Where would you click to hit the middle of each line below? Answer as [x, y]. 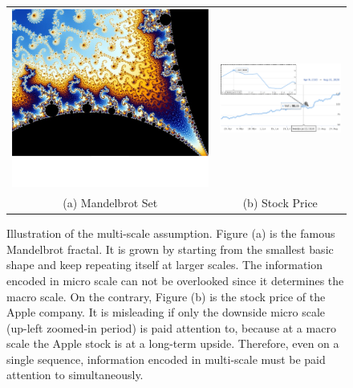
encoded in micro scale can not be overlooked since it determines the [175, 280]
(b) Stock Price [280, 203]
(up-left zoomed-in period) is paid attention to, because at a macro [171, 327]
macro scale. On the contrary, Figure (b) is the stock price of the [166, 296]
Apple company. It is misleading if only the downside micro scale [166, 312]
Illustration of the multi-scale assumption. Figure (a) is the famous [171, 233]
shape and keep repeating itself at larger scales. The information [165, 265]
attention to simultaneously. [75, 375]
